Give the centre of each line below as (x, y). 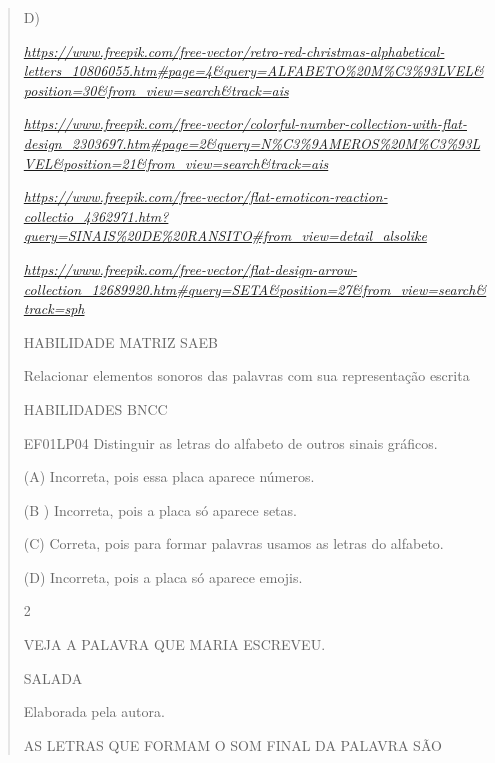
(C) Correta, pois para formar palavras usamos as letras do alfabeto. (233, 543)
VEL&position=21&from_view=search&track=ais (176, 162)
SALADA (53, 677)
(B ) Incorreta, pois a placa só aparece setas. (160, 509)
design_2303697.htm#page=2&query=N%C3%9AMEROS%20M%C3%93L (252, 142)
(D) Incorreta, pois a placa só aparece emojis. (163, 576)
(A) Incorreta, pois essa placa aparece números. (169, 476)
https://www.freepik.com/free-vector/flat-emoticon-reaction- (205, 196)
